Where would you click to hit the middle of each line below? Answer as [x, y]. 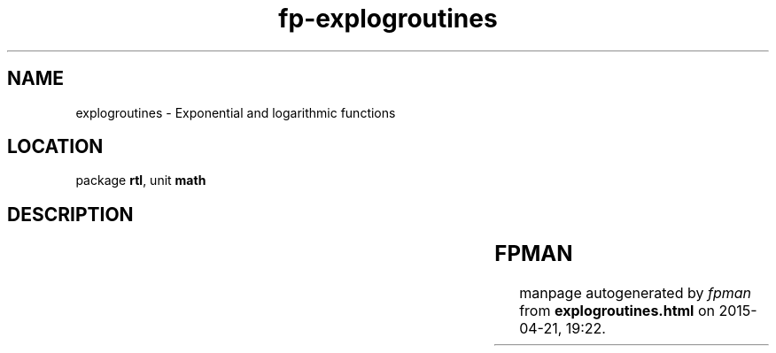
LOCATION [55, 147]
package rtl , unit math [141, 180]
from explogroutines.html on [617, 311]
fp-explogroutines [388, 19]
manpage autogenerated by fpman [636, 293]
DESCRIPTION [70, 214]
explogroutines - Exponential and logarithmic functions [236, 112]
